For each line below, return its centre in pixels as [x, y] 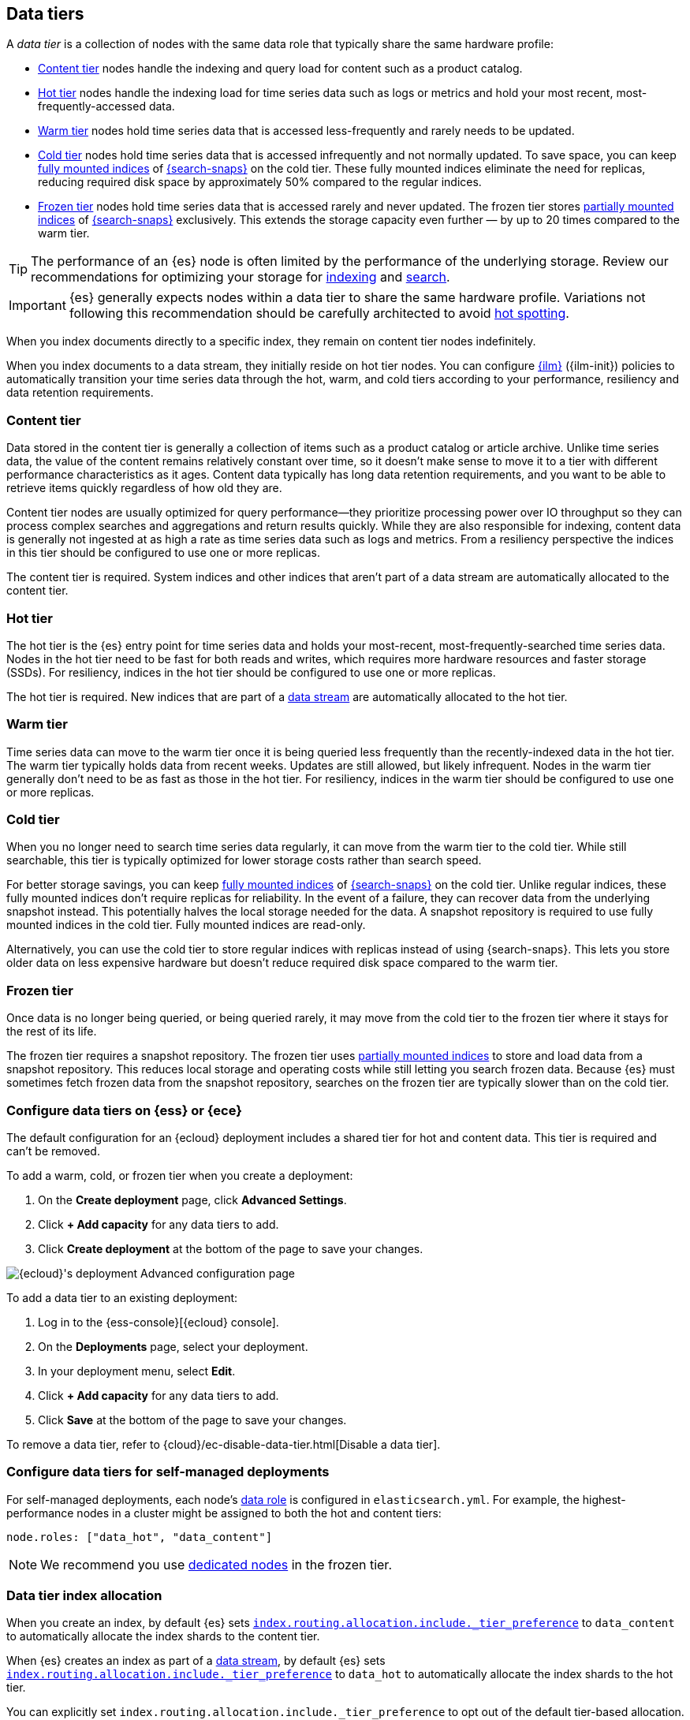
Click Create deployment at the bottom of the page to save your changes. [231, 1248]
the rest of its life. [52, 1032]
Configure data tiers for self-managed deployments [168, 1472]
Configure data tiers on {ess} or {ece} [124, 1110]
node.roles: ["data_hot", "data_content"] [140, 1537]
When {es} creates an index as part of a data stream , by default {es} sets [196, 1661]
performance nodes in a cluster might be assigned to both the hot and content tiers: [224, 1513]
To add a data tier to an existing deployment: [122, 1297]
